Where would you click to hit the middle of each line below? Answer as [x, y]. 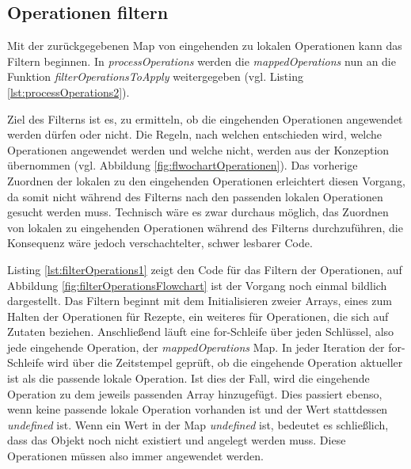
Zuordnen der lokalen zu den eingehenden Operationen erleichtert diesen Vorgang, [206, 180]
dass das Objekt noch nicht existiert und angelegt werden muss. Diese [177, 440]
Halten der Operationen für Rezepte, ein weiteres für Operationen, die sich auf [198, 316]
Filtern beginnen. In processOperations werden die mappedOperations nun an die [202, 61]
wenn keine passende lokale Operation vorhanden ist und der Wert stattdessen [198, 409]
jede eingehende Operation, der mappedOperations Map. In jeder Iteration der [196, 347]
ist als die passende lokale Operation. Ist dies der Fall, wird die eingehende [188, 378]
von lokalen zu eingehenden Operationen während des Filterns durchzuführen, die [205, 227]
